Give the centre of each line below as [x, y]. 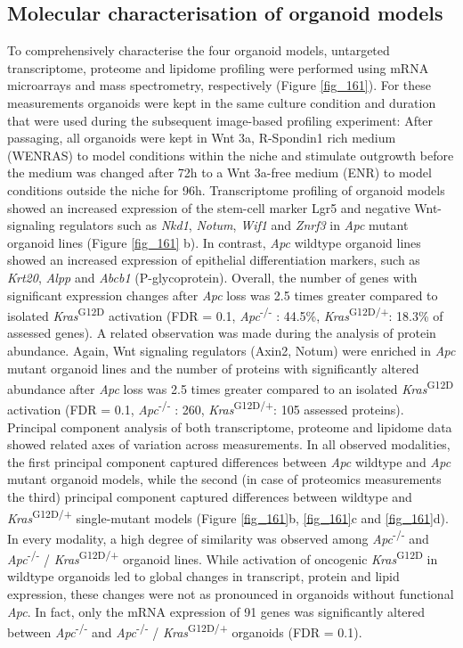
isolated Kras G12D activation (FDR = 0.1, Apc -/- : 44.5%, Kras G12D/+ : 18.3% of [225, 314]
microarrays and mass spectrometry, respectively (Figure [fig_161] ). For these [219, 85]
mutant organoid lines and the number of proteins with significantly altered [213, 368]
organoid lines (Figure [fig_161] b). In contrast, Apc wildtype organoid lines [214, 242]
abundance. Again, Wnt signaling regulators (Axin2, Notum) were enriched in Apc [231, 350]
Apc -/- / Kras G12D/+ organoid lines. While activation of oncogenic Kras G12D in [223, 558]
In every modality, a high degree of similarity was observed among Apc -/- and [218, 537]
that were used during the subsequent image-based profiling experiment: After [220, 120]
